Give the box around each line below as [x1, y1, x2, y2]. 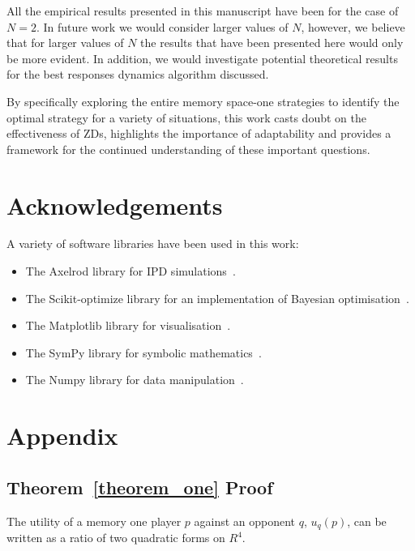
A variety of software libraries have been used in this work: [6, 235, 299, 252]
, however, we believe [301, 18, 405, 35]
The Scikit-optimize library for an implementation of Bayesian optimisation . [25, 289, 409, 306]
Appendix [6, 419, 118, 452]
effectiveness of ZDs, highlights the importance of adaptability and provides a [6, 125, 391, 142]
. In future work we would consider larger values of [36, 18, 289, 35]
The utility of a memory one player [6, 512, 182, 529]
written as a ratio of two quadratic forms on [6, 529, 225, 546]
